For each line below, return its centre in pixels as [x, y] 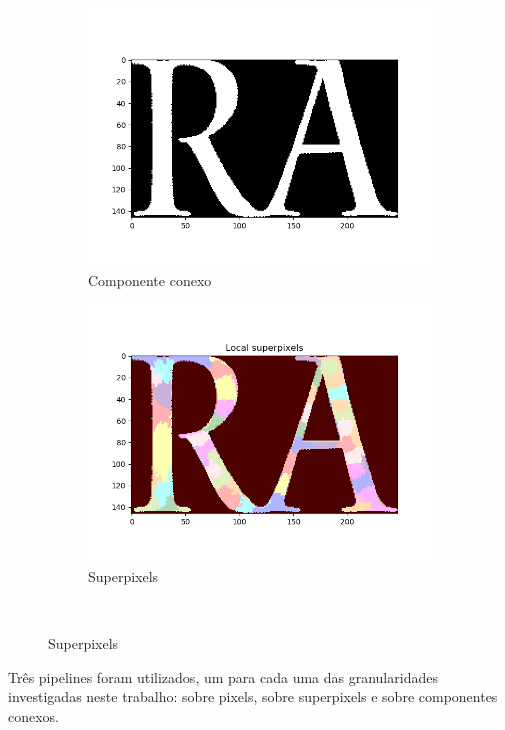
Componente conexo [150, 279]
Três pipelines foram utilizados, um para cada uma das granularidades [223, 676]
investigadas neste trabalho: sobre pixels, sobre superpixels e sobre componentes [253, 696]
